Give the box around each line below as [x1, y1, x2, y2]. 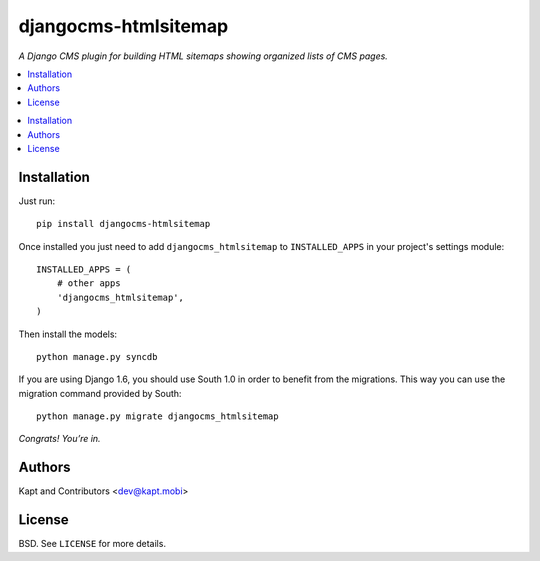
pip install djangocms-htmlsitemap [36, 218, 211, 230]
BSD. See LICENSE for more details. [18, 538, 167, 550]
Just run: [18, 195, 56, 207]
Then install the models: [18, 328, 118, 340]
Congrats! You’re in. [18, 433, 101, 445]
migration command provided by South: [18, 387, 182, 399]
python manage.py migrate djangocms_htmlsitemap [36, 411, 279, 422]
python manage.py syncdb [36, 351, 158, 362]
